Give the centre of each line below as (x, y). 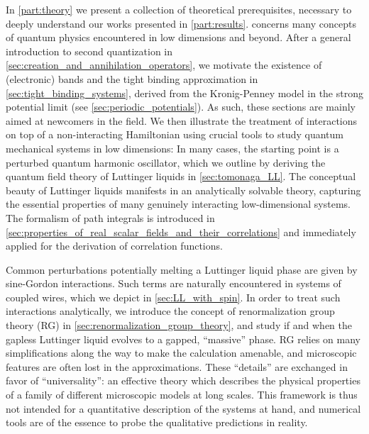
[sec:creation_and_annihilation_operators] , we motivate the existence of (164, 65)
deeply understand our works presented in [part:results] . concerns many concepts (181, 23)
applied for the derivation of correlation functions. (114, 246)
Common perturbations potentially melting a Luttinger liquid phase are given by (182, 269)
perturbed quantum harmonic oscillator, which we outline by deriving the (166, 162)
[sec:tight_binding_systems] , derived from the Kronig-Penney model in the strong (184, 93)
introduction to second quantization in (89, 51)
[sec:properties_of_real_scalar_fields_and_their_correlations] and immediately (181, 232)
